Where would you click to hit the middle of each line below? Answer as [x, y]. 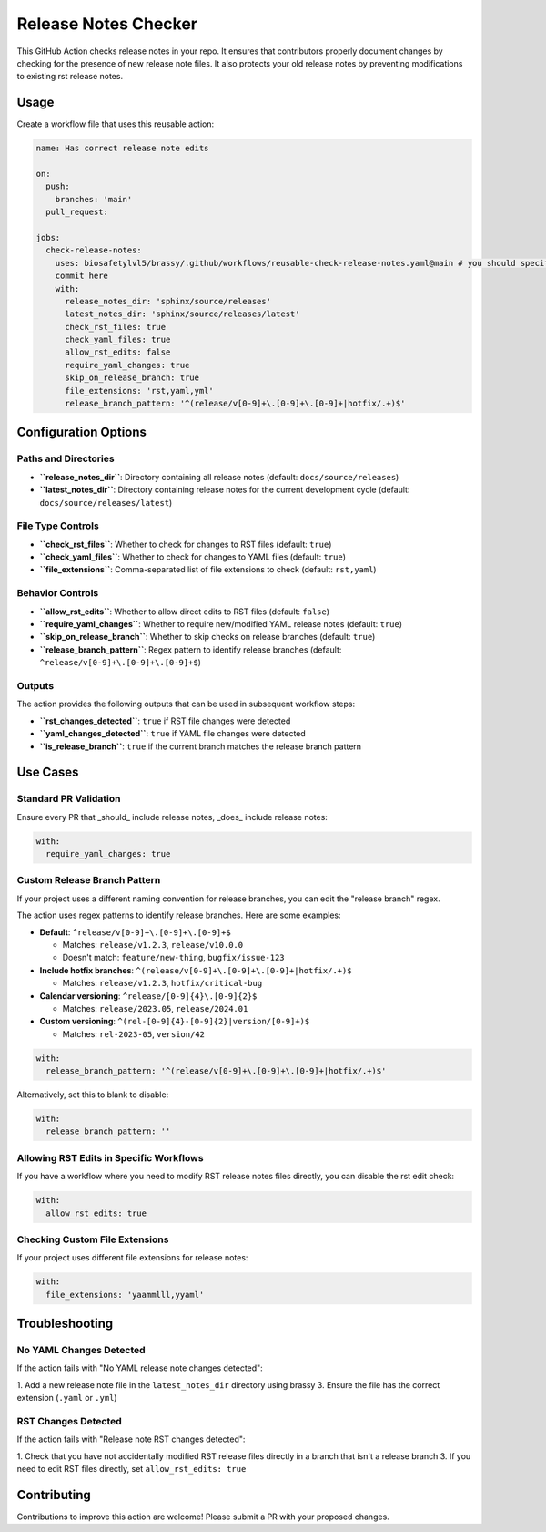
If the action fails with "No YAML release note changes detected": [140, 1368]
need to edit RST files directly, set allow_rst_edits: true [131, 1469]
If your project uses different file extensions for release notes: [132, 1258]
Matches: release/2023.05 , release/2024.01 [155, 1008]
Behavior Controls [58, 593]
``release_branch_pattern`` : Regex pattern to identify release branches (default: [191, 649]
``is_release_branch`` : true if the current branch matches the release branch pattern [201, 746]
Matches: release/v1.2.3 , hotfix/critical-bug [162, 983]
